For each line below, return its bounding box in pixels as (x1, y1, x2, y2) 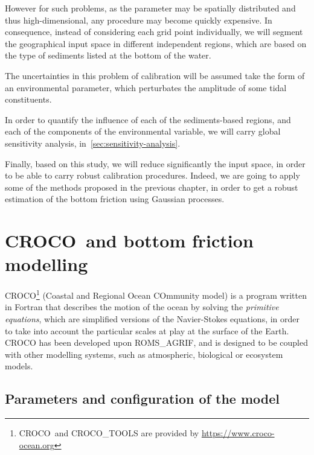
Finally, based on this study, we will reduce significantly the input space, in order (5, 157, 306, 170)
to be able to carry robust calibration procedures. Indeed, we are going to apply (5, 169, 300, 182)
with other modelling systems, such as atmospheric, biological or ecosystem (5, 348, 283, 360)
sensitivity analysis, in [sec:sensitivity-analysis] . (5, 136, 181, 149)
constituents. (5, 93, 52, 106)
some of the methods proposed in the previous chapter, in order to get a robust (5, 180, 298, 193)
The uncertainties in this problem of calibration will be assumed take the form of (5, 69, 305, 81)
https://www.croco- (201, 427, 275, 439)
